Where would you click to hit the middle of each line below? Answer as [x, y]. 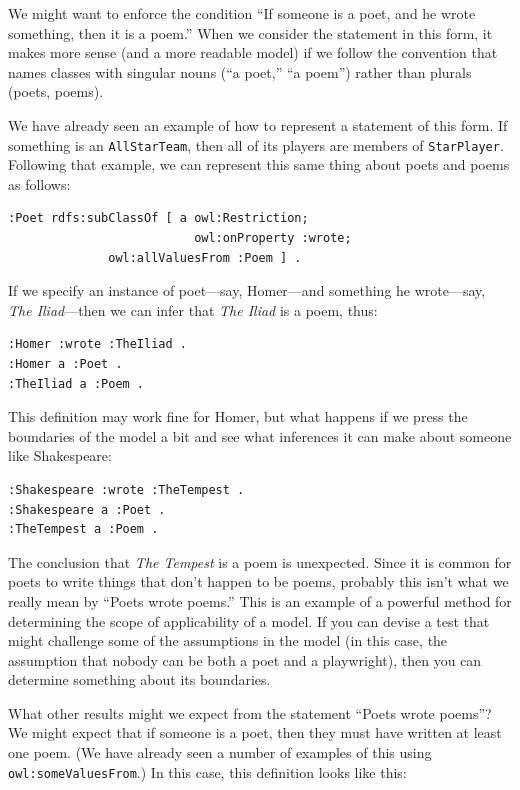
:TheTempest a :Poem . [83, 529]
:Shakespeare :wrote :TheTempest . [126, 489]
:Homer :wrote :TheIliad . [97, 344]
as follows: [39, 183]
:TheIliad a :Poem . [76, 383]
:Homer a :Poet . [65, 363]
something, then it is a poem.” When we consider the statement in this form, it [250, 32]
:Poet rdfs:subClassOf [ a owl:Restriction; [158, 218]
